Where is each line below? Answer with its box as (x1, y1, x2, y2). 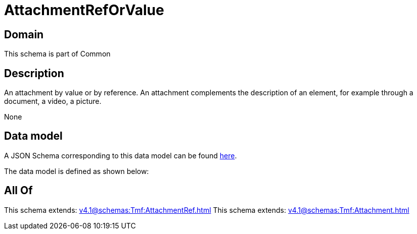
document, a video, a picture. (4, 97, 102, 106)
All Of (4, 184, 33, 197)
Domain (4, 28, 44, 41)
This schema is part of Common (4, 49, 111, 58)
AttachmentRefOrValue (4, 2, 164, 19)
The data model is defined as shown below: (4, 166, 149, 175)
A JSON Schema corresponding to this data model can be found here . (4, 151, 237, 160)
